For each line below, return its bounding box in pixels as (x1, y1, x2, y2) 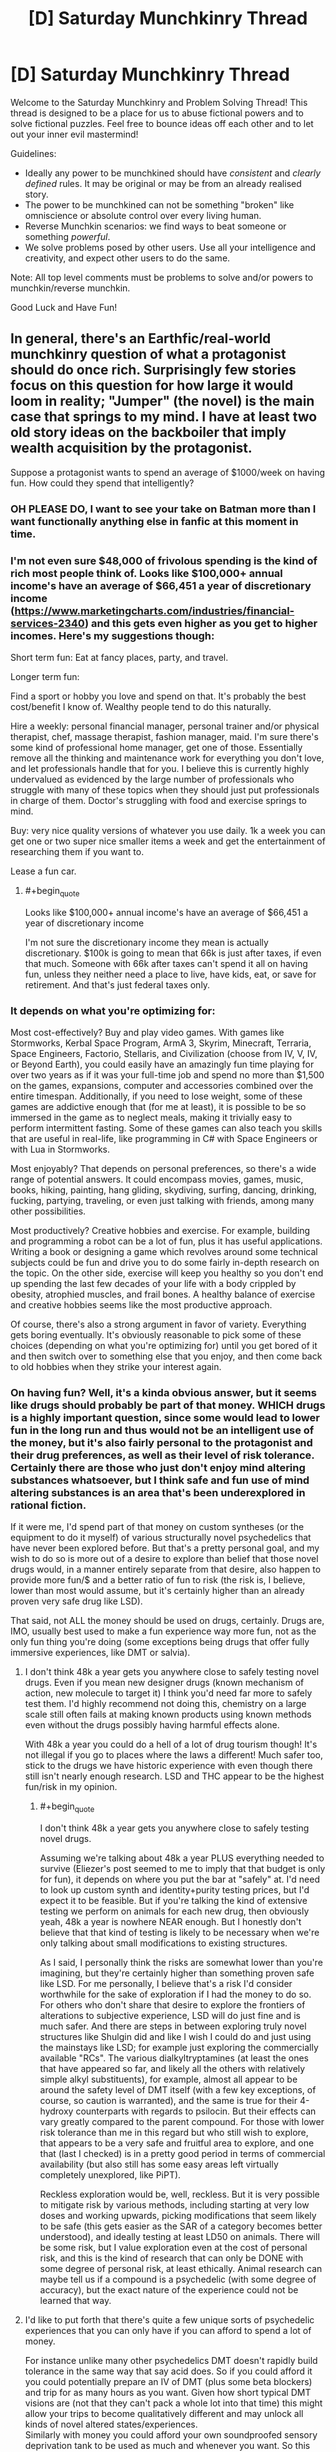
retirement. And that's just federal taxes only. (24, 978, 211, 991)
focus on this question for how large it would (10, 377, 294, 394)
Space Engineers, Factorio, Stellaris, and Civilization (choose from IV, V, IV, (10, 1048, 318, 1060)
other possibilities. (10, 1205, 87, 1217)
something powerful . (24, 230, 111, 242)
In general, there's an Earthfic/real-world (10, 330, 272, 347)
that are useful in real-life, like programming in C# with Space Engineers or (10, 1133, 318, 1145)
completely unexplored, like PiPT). (39, 2169, 182, 2181)
